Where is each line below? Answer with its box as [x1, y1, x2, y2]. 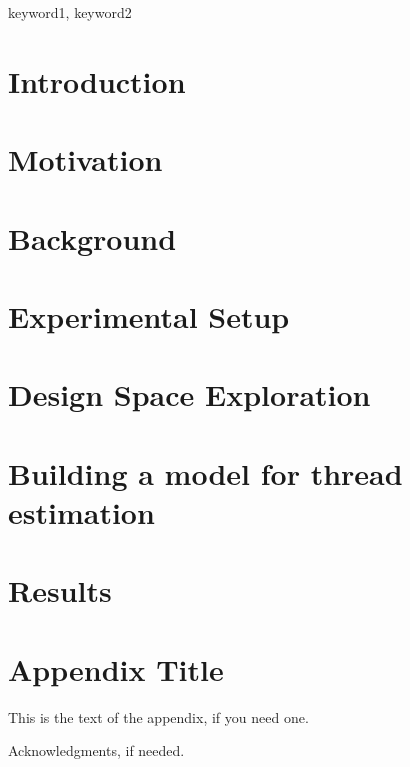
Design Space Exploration [8, 374, 371, 415]
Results [8, 570, 112, 611]
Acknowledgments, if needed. [8, 740, 185, 761]
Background [8, 217, 177, 258]
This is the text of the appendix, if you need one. [8, 706, 309, 727]
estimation [8, 491, 155, 532]
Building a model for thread [8, 452, 403, 493]
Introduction [8, 60, 186, 101]
